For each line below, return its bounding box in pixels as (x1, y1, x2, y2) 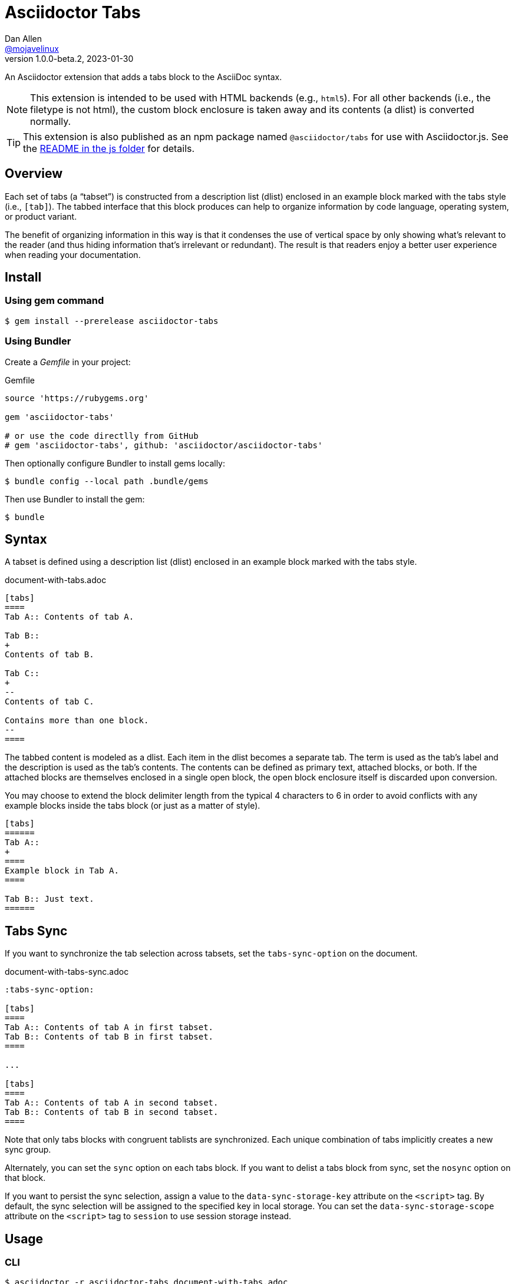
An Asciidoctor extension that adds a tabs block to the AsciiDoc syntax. (5, 71, 282, 82)
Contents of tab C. (5, 697, 94, 707)
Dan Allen (5, 33, 42, 44)
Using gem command (5, 294, 104, 307)
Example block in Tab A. (5, 866, 119, 876)
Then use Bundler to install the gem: (5, 494, 145, 504)
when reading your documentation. (5, 249, 141, 260)
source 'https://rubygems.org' (5, 393, 149, 403)
